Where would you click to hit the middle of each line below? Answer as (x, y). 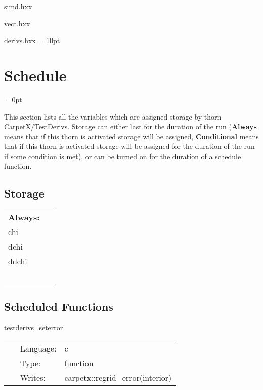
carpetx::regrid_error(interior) (118, 378)
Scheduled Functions (59, 306)
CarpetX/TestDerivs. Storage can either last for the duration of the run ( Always (130, 126)
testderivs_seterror (34, 327)
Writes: (33, 378)
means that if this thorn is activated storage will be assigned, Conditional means (131, 136)
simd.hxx (18, 6)
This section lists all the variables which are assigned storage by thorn (113, 116)
